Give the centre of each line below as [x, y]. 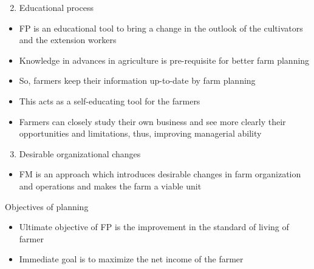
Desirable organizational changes [80, 153]
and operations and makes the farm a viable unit [110, 186]
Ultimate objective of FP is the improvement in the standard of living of [154, 227]
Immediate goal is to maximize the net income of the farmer [131, 259]
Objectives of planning [47, 206]
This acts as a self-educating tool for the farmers [110, 100]
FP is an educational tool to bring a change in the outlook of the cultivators [161, 28]
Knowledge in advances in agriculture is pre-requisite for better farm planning [164, 60]
